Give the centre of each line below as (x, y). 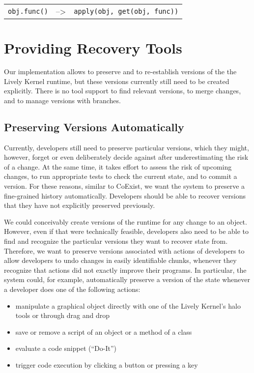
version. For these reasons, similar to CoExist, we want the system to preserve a (125, 186)
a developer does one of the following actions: (72, 289)
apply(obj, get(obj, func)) (126, 11)
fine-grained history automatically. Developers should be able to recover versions (125, 195)
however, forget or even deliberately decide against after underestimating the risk (126, 157)
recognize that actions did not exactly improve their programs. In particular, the (125, 270)
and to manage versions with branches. (62, 100)
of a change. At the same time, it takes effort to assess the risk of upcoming (118, 166)
